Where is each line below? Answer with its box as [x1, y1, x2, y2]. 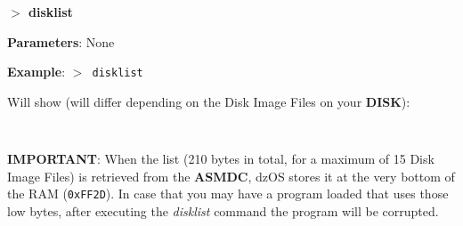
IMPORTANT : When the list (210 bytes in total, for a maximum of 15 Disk [7, 149, 435, 168]
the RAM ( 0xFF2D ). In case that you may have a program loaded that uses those [7, 184, 449, 203]
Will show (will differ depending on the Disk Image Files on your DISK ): [7, 92, 410, 110]
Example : [7, 62, 66, 81]
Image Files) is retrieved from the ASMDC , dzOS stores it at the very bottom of [7, 166, 455, 185]
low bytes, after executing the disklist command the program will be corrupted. [7, 201, 439, 220]
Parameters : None [7, 32, 115, 51]
